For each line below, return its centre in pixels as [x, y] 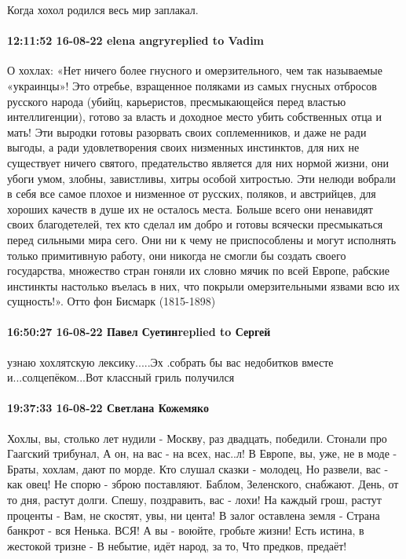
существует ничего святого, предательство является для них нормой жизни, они [198, 162]
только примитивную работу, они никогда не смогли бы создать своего [177, 255]
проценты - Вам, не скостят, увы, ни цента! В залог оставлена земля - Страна [194, 515]
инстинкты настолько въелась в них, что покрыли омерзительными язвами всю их [203, 285]
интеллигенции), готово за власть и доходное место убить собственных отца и [194, 117]
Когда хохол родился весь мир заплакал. [103, 9]
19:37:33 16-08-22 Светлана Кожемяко [108, 408]
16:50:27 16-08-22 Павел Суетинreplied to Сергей [139, 332]
